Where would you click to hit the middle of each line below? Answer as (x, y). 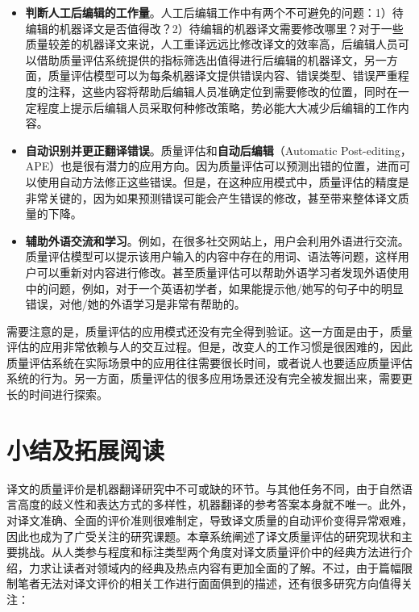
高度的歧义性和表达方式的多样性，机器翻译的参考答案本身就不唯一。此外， (215, 504)
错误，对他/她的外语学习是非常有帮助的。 (135, 304)
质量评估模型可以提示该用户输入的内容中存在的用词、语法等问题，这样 (212, 256)
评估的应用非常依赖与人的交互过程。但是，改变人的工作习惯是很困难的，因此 (209, 347)
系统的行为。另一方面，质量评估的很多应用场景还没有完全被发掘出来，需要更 (209, 378)
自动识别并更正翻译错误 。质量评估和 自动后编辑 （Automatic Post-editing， (218, 150)
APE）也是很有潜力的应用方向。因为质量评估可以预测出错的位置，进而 (212, 166)
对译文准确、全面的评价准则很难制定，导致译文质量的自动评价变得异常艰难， (209, 520)
